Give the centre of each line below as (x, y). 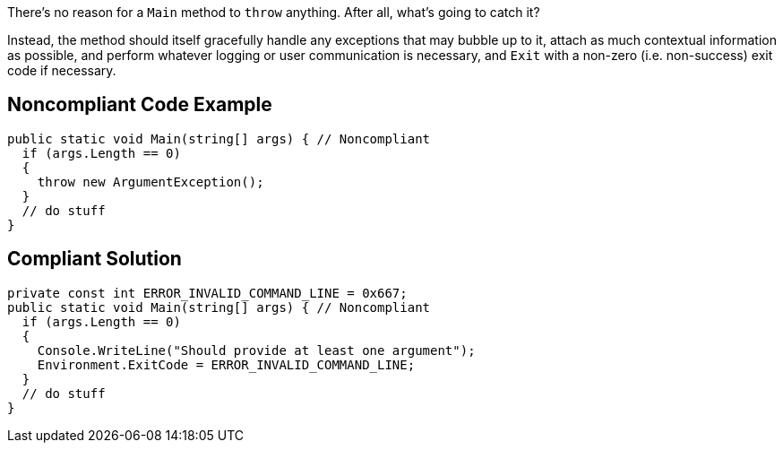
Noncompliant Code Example (140, 105)
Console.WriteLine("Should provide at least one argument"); (256, 350)
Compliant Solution (95, 259)
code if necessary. (62, 70)
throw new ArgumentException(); (151, 182)
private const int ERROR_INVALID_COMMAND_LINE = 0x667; (207, 293)
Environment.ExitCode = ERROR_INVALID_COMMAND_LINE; (226, 364)
